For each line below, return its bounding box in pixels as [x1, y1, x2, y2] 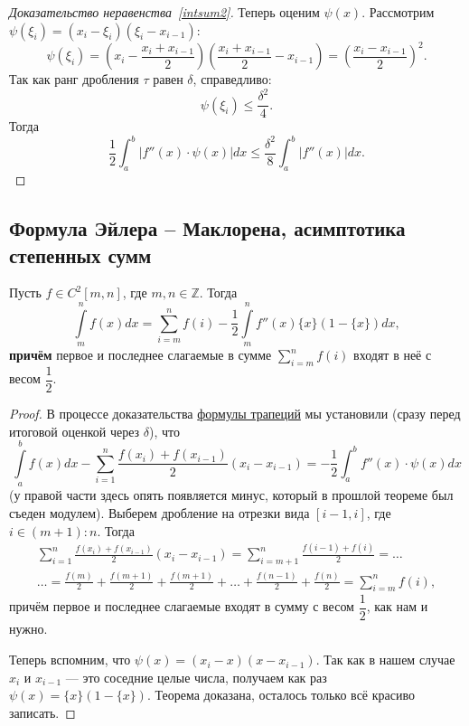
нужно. [9, 619, 48, 638]
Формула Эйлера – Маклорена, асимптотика [9, 214, 406, 242]
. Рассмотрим [361, 3, 435, 21]
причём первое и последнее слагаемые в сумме [9, 345, 272, 364]
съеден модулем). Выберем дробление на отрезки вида [9, 503, 310, 522]
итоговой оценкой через [9, 421, 140, 440]
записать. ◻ [9, 702, 76, 721]
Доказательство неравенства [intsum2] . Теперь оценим [9, 3, 320, 21]
